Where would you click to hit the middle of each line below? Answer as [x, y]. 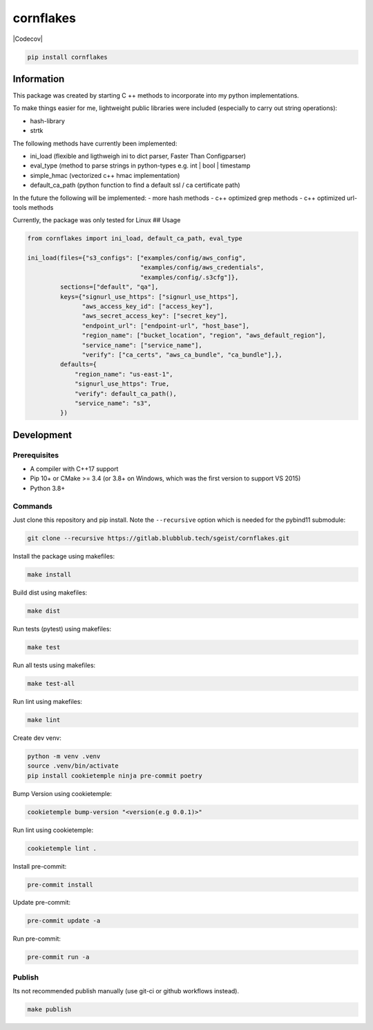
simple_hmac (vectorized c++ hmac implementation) [105, 175]
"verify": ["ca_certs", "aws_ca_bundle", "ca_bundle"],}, [182, 355]
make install [49, 574]
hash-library [48, 120]
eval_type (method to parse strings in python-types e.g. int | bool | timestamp [140, 165]
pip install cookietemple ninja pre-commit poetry [115, 776]
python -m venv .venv [64, 756]
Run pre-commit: [37, 939]
